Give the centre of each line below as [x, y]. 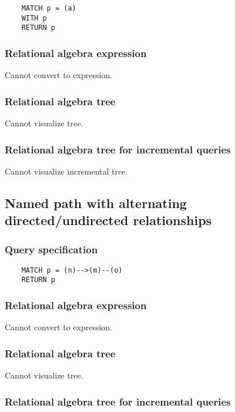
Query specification [51, 249]
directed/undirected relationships [108, 220]
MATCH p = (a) [49, 8]
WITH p [34, 18]
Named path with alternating [96, 202]
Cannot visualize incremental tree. [66, 171]
